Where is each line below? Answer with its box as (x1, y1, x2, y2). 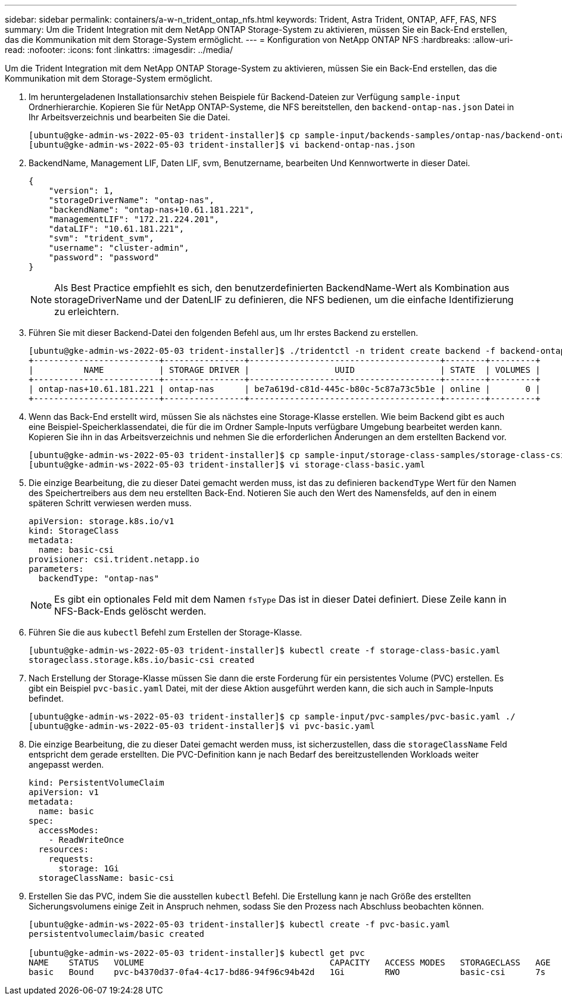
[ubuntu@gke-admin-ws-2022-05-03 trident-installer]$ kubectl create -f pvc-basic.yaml (29, 920, 451, 929)
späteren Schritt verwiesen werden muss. (29, 498, 192, 508)
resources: (38, 845, 89, 854)
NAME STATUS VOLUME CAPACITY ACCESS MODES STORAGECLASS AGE (29, 958, 551, 967)
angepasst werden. (29, 759, 104, 770)
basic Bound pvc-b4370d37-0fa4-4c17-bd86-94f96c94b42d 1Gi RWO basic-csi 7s (29, 967, 546, 977)
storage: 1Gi (58, 864, 119, 873)
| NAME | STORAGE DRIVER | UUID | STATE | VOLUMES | (29, 365, 541, 375)
